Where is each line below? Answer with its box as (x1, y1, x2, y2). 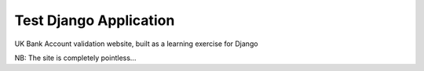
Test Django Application (14, 12, 175, 29)
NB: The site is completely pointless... (14, 53, 137, 62)
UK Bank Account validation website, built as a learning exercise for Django (14, 39, 258, 48)
